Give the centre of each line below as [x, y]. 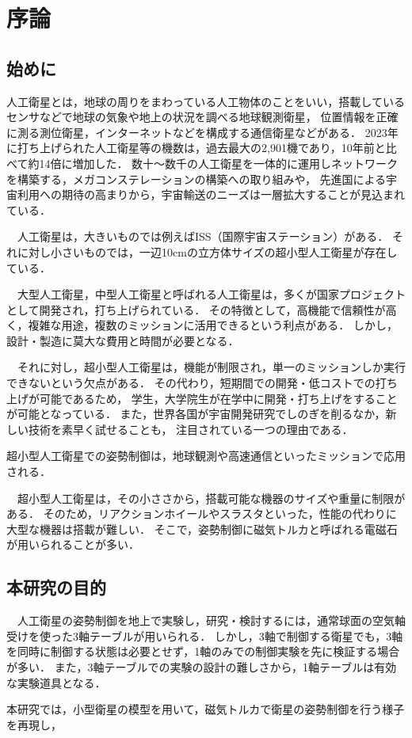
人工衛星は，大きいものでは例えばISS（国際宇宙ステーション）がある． [203, 236]
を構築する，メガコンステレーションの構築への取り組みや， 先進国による [196, 179]
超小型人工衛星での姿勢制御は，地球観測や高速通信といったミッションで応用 [206, 456]
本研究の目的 [56, 587]
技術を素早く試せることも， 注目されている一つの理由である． [191, 429]
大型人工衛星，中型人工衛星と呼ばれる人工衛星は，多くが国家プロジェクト [211, 294]
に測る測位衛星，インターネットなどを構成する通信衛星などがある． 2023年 [202, 132]
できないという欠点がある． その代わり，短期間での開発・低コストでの [191, 383]
